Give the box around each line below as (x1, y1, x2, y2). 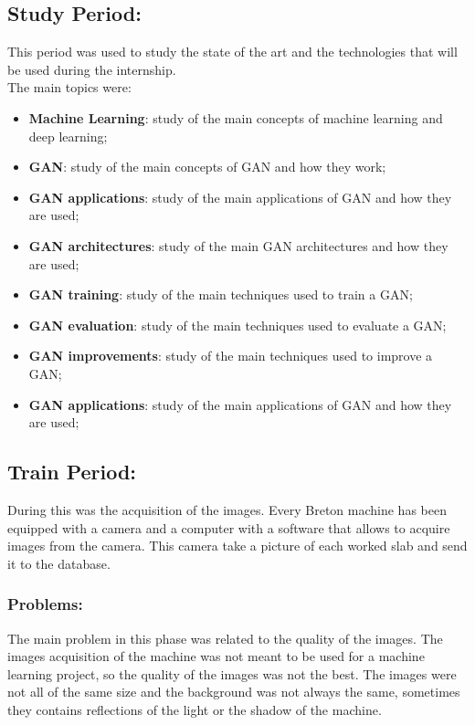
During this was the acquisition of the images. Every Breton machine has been (7, 499, 447, 519)
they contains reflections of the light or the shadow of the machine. (7, 699, 382, 719)
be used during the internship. (7, 59, 176, 79)
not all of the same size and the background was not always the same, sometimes (7, 682, 460, 701)
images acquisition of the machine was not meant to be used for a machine (7, 646, 425, 666)
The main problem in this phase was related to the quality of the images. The (7, 628, 443, 647)
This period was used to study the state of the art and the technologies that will (7, 42, 458, 61)
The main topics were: (7, 78, 132, 97)
